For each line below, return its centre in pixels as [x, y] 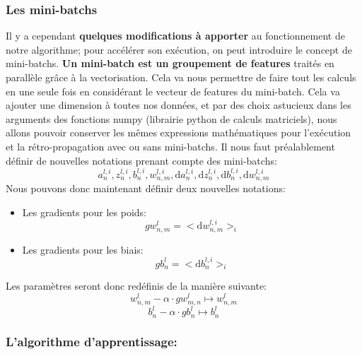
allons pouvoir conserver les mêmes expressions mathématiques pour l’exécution [179, 132]
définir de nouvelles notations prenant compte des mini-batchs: [141, 160]
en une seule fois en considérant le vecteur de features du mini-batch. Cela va [173, 91]
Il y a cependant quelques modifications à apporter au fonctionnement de [175, 36]
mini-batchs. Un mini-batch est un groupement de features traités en [170, 63]
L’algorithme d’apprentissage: [92, 342]
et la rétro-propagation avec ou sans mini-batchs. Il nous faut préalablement [170, 146]
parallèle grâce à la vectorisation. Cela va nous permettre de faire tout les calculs [181, 77]
